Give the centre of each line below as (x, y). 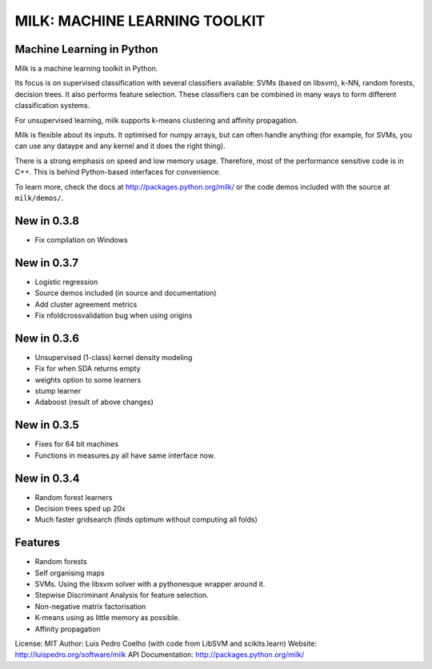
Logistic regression (66, 282)
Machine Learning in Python (87, 49)
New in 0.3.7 (47, 263)
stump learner (58, 391)
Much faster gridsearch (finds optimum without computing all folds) (146, 519)
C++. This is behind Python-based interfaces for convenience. (118, 172)
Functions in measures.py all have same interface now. (125, 455)
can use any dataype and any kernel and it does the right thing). (120, 146)
